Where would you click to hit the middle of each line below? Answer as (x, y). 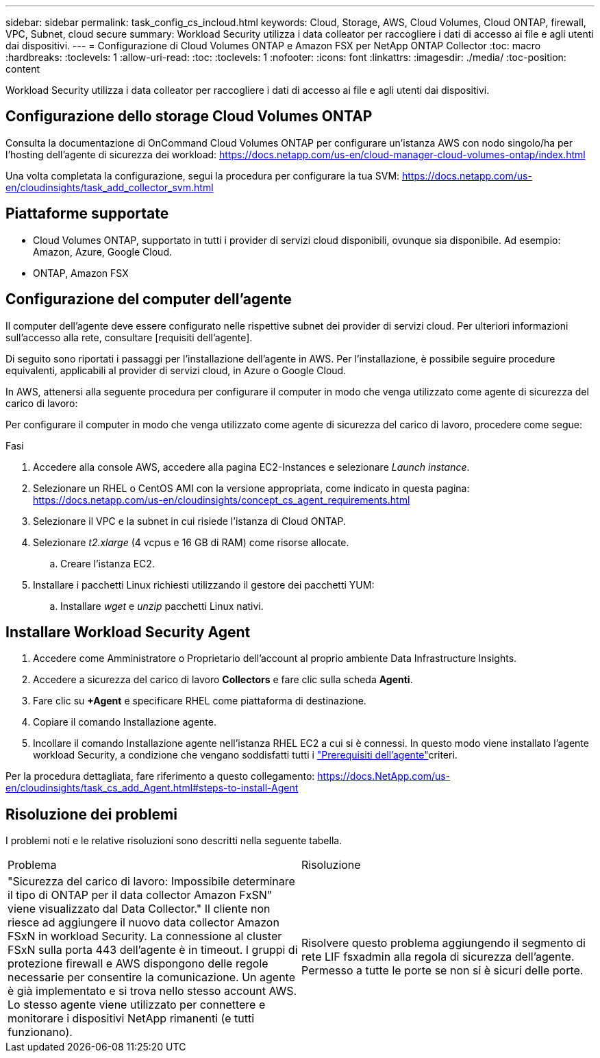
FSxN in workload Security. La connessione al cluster (145, 936)
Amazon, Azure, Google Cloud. (102, 251)
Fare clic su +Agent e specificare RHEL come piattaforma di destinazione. (200, 701)
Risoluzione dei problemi (91, 814)
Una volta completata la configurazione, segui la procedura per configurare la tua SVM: (203, 175)
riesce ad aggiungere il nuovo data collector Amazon (143, 923)
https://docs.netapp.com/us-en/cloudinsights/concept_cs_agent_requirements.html (222, 500)
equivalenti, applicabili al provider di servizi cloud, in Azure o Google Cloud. (176, 370)
